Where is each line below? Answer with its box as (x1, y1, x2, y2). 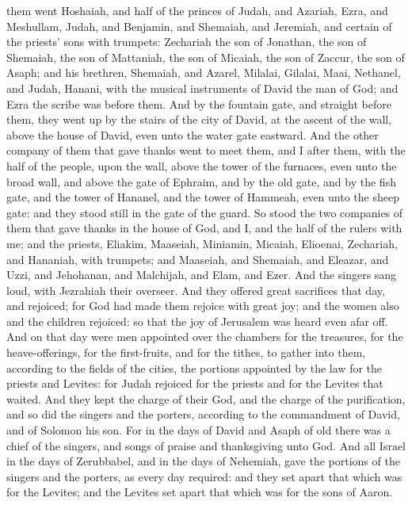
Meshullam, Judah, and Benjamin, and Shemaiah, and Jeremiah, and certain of (6, 17, 392, 34)
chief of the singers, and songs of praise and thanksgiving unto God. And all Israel (6, 437, 406, 453)
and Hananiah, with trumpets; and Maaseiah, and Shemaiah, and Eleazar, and (6, 251, 389, 267)
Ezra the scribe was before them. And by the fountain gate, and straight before (6, 95, 391, 112)
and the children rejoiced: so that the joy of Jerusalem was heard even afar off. (6, 312, 388, 329)
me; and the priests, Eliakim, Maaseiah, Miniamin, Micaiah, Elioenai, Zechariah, (6, 235, 398, 251)
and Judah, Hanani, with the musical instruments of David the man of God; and (6, 79, 399, 96)
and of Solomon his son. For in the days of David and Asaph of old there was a (6, 422, 391, 438)
